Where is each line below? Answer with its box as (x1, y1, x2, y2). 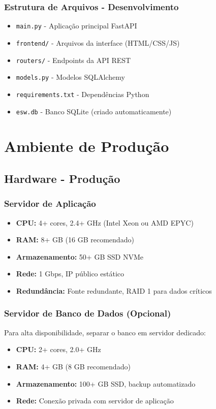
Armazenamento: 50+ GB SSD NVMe (16, 251, 143, 262)
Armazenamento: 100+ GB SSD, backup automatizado (16, 378, 196, 389)
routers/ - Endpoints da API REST (16, 54, 131, 65)
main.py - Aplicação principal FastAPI (16, 20, 137, 31)
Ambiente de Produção (4, 136, 169, 156)
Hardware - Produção (4, 170, 120, 186)
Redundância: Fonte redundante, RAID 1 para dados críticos (16, 285, 212, 296)
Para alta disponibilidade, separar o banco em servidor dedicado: (4, 327, 206, 337)
